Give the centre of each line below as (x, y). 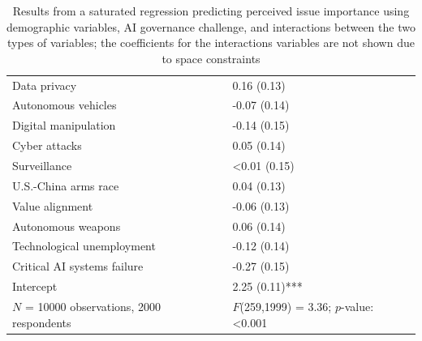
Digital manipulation (64, 125)
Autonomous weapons (67, 226)
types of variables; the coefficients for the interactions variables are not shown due (211, 43)
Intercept (35, 286)
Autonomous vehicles (65, 105)
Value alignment (53, 205)
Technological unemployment (84, 246)
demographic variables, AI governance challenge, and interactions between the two (211, 26)
